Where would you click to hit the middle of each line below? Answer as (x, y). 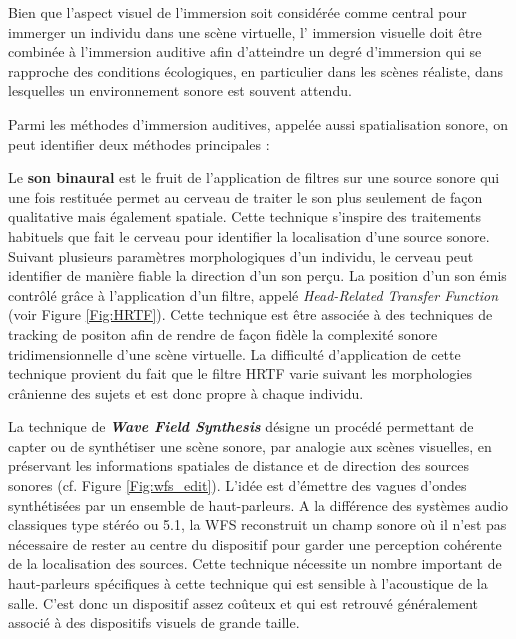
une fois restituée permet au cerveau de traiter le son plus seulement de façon (245, 196)
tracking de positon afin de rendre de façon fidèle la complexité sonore (223, 333)
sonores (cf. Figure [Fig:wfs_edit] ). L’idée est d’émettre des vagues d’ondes (237, 485)
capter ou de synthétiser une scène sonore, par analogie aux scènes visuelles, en (250, 445)
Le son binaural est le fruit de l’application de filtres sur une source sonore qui (254, 177)
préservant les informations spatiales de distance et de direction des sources (238, 465)
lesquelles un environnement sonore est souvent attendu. (180, 90)
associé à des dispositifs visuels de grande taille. (154, 622)
